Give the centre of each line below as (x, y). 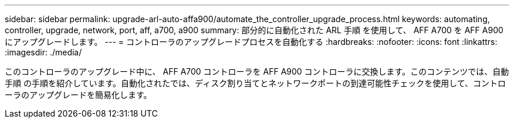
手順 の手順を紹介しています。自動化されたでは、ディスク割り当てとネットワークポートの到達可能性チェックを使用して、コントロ (256, 83)
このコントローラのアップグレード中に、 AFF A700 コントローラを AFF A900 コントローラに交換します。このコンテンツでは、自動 (257, 71)
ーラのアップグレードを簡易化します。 (78, 95)
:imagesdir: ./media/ (43, 52)
